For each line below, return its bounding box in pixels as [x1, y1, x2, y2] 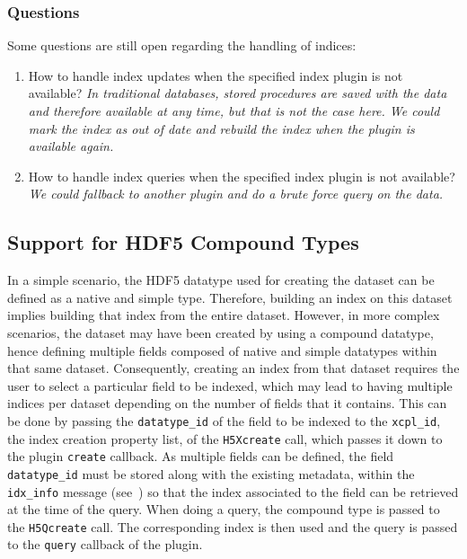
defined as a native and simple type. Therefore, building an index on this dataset [7, 288, 453, 306]
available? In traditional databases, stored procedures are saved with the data [28, 84, 447, 102]
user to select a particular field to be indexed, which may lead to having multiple [7, 376, 453, 395]
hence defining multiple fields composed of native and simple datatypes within [7, 341, 437, 359]
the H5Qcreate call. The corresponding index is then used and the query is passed [7, 517, 458, 536]
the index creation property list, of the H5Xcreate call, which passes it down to [7, 429, 443, 448]
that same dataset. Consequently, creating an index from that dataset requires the [7, 359, 460, 377]
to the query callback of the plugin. [7, 535, 203, 554]
